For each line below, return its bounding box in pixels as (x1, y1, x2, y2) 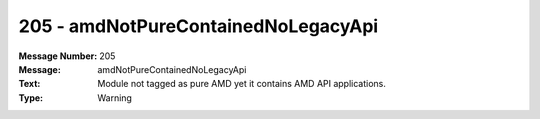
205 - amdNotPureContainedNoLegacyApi (18, 15, 379, 37)
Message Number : (18, 50, 98, 62)
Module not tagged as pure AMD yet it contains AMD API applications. (97, 78, 387, 90)
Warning (97, 91, 132, 104)
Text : (18, 78, 41, 90)
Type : (18, 91, 44, 104)
